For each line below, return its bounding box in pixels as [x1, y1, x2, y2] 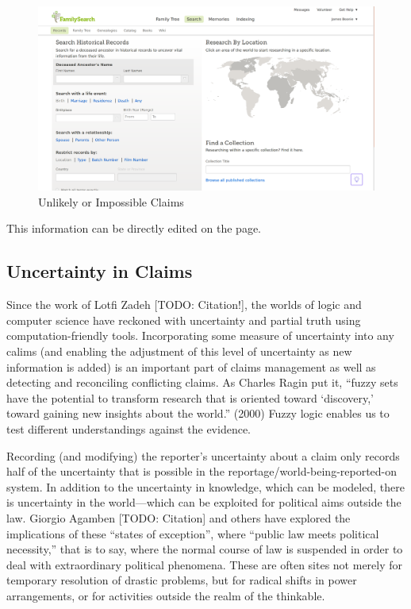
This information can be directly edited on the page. [6, 220, 262, 237]
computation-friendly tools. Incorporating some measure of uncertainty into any [6, 327, 394, 344]
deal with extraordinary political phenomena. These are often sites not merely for [6, 556, 403, 572]
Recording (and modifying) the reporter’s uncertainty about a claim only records [6, 447, 400, 464]
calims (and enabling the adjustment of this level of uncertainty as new [6, 343, 352, 360]
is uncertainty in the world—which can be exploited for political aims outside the [6, 494, 401, 511]
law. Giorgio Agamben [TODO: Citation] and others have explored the [6, 509, 351, 526]
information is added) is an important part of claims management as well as [6, 358, 376, 375]
